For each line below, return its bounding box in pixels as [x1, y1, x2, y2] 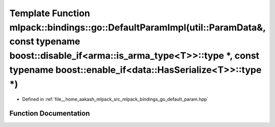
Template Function [9, 8, 90, 19]
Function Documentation [9, 109, 90, 118]
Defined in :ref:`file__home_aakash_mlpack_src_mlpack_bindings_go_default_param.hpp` [22, 96, 209, 102]
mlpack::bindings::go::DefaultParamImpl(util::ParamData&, [9, 22, 266, 33]
